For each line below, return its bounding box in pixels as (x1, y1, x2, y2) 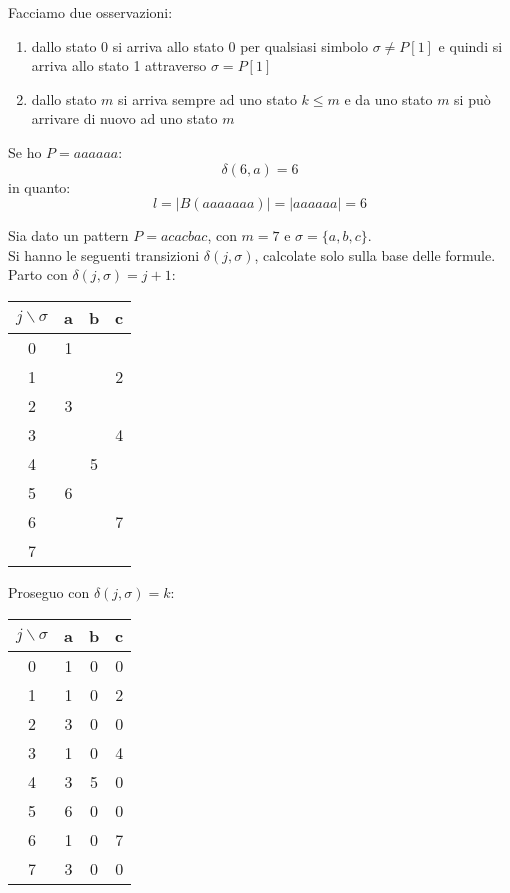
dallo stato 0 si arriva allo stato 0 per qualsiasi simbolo (31, 35, 368, 56)
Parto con (8, 264, 68, 285)
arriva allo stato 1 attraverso (31, 55, 207, 76)
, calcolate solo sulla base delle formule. (254, 244, 496, 265)
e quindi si (438, 35, 503, 56)
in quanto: (8, 176, 71, 197)
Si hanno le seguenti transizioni (8, 244, 200, 265)
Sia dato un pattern (8, 225, 129, 246)
